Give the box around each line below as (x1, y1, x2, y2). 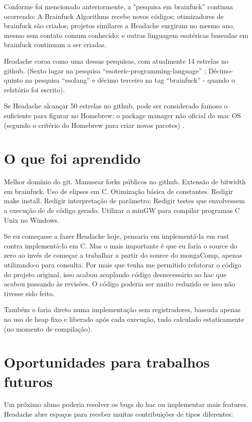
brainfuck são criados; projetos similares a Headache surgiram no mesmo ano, (4, 20, 235, 31)
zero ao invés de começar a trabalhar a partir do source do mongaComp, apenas (4, 250, 242, 260)
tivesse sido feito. (4, 288, 55, 298)
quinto (4, 75, 23, 85)
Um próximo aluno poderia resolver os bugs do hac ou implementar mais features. (4, 399, 248, 409)
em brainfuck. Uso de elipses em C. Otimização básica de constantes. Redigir (4, 186, 233, 196)
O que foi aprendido (4, 148, 141, 168)
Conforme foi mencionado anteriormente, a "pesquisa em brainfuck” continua (4, 1, 233, 11)
